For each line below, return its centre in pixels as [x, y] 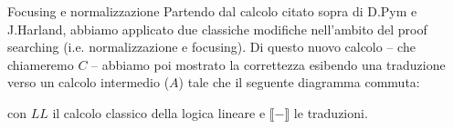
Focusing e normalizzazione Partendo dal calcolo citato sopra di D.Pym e [212, 11]
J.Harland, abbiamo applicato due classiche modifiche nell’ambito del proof [217, 29]
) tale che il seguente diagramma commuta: [299, 82]
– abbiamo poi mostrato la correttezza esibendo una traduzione [269, 64]
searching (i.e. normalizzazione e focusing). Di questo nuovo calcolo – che [211, 47]
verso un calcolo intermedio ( [89, 82]
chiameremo [41, 64]
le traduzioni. [331, 112]
